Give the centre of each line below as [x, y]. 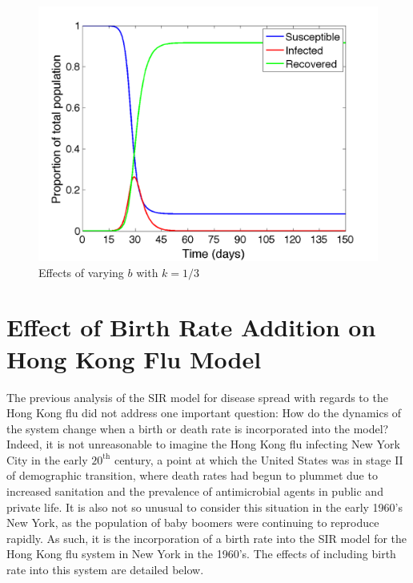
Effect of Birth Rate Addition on [191, 327]
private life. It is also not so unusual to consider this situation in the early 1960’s [205, 507]
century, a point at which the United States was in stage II [259, 459]
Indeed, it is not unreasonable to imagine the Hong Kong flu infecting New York [203, 444]
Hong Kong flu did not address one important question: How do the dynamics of [204, 413]
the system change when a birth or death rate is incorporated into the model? [198, 428]
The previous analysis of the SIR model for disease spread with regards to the [197, 397]
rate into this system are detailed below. [105, 570]
